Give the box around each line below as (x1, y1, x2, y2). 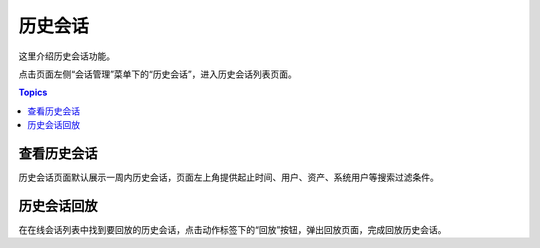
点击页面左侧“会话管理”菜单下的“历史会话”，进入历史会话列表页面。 (18, 68, 297, 80)
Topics (18, 86, 48, 99)
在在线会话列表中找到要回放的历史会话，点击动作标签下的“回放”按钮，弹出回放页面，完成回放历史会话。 (18, 223, 447, 235)
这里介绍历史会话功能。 (18, 50, 115, 62)
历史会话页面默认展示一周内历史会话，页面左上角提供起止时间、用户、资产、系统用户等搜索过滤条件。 (18, 171, 439, 184)
